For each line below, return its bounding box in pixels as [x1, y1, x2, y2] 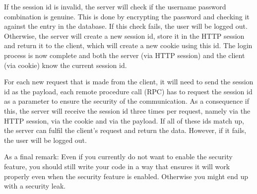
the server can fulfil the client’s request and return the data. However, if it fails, [4, 125, 247, 135]
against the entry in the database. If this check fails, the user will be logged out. [4, 21, 248, 31]
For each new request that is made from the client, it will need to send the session [4, 76, 254, 87]
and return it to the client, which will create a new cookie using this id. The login [4, 40, 253, 51]
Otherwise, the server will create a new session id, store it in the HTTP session [4, 30, 245, 41]
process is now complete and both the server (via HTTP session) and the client [4, 50, 245, 60]
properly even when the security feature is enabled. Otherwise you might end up [4, 171, 248, 181]
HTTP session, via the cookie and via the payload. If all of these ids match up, [4, 115, 244, 126]
